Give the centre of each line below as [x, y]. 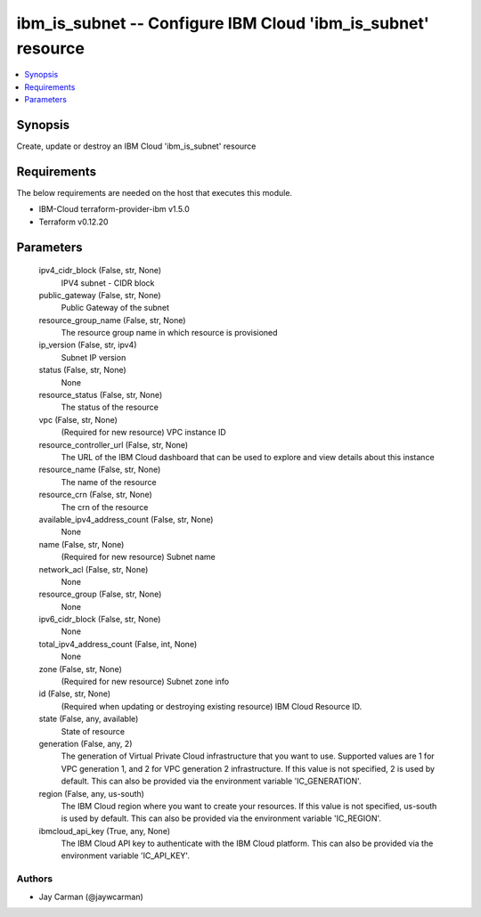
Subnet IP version [94, 357]
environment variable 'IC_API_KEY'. [126, 856]
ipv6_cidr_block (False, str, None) [100, 620]
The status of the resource [110, 407]
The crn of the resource [105, 507]
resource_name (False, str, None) [100, 470]
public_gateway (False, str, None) [100, 295]
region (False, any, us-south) [91, 793]
